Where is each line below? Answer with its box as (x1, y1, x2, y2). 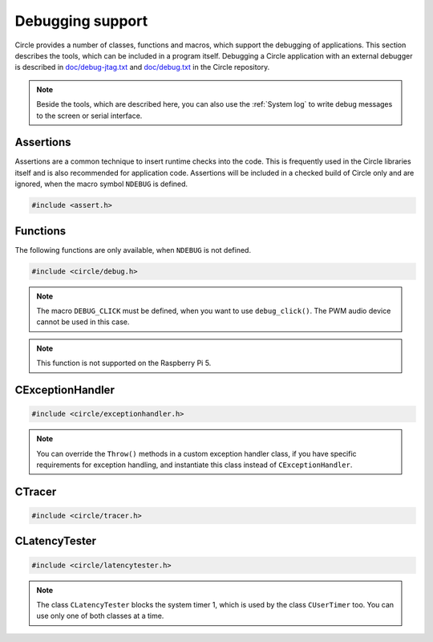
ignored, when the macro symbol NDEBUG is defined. (14, 179, 188, 189)
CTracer (14, 485, 57, 498)
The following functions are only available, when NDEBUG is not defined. (14, 245, 252, 254)
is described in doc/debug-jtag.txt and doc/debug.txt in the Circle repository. (14, 63, 270, 72)
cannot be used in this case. (36, 317, 130, 327)
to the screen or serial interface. (36, 111, 143, 120)
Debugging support (14, 12, 148, 30)
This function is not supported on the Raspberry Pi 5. (36, 358, 212, 368)
